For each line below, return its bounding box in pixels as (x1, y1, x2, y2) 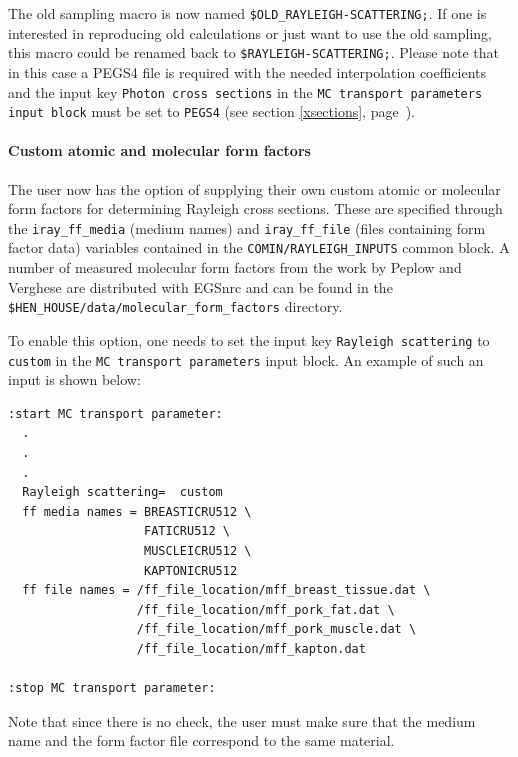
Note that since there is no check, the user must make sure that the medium (8, 710, 476, 731)
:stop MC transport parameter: (8, 681, 216, 696)
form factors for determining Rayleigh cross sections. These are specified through (8, 198, 503, 219)
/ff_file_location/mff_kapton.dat (136, 641, 366, 656)
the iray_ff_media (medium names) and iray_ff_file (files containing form (8, 217, 486, 238)
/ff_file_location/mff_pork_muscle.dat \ (136, 622, 417, 637)
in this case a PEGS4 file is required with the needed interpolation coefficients (8, 61, 487, 82)
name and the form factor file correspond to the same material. (8, 730, 395, 751)
